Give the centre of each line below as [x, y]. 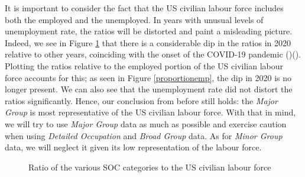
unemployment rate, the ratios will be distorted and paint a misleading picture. [149, 31]
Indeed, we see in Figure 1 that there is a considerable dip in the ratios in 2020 [148, 42]
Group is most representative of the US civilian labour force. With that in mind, [150, 112]
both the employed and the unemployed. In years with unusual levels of [134, 19]
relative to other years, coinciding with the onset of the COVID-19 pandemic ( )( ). [153, 54]
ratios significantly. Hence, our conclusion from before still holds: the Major [141, 100]
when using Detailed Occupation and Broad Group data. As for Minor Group [144, 135]
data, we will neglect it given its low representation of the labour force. [133, 147]
